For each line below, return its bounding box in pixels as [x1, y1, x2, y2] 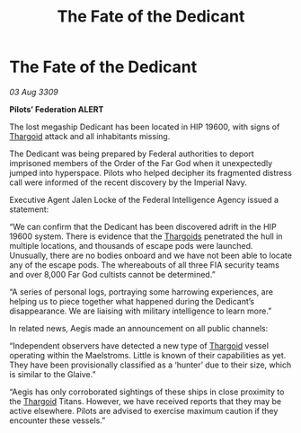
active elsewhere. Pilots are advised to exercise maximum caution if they [9, 405, 279, 416]
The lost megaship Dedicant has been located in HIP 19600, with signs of [9, 121, 280, 132]
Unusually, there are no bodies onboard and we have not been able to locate [9, 250, 292, 261]
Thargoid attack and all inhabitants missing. [9, 130, 171, 141]
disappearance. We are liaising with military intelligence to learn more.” [9, 305, 272, 316]
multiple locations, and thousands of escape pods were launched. [9, 240, 253, 251]
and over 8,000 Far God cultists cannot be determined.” [9, 269, 216, 279]
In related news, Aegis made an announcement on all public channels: [9, 323, 269, 333]
